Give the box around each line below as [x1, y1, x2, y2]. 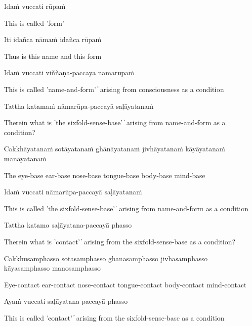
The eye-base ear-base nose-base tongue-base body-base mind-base [4, 170, 205, 180]
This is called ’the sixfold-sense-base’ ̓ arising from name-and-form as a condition [4, 203, 249, 213]
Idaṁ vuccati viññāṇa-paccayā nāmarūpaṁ [4, 67, 134, 78]
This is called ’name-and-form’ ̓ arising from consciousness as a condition [4, 84, 224, 94]
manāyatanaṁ [4, 153, 46, 163]
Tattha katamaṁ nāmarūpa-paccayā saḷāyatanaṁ [4, 100, 154, 111]
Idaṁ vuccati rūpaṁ [4, 1, 66, 11]
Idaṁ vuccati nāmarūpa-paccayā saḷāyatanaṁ [4, 186, 142, 197]
